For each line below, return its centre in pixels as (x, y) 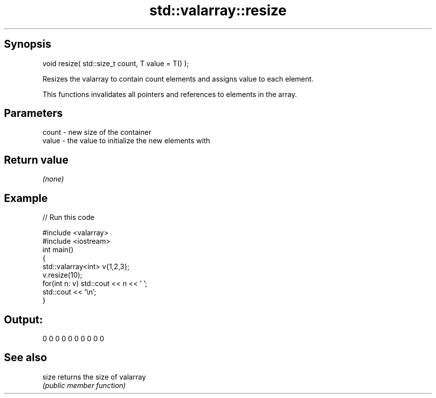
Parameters (33, 113)
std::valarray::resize (218, 10)
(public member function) (84, 385)
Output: (23, 319)
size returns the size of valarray (94, 377)
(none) (53, 179)
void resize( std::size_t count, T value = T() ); (116, 63)
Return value (36, 160)
